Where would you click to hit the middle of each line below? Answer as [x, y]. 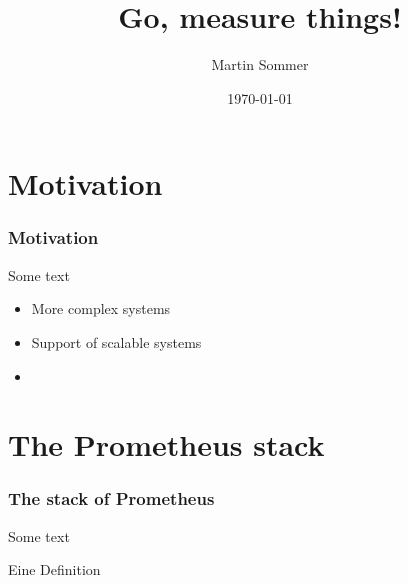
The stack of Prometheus [111, 498]
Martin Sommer [260, 64]
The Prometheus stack [166, 444]
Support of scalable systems [116, 341]
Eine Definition [54, 569]
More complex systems [101, 308]
